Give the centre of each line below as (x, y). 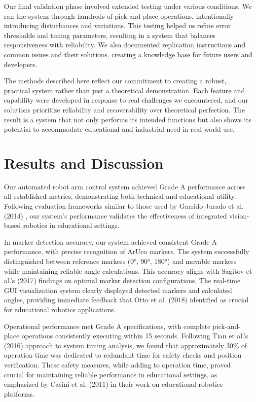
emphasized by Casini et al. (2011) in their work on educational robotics (113, 384)
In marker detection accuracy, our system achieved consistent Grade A (110, 241)
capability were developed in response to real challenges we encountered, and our (126, 100)
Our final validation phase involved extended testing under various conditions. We (128, 6)
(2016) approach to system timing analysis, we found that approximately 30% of (126, 345)
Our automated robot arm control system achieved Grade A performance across (125, 186)
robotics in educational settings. (71, 225)
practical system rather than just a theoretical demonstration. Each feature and (125, 90)
